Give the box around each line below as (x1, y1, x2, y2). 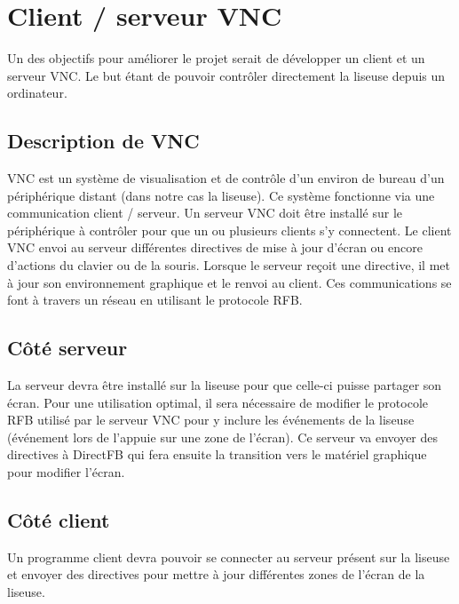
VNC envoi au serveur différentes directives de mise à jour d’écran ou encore (7, 238, 423, 257)
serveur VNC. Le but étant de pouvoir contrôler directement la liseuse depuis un (7, 66, 446, 84)
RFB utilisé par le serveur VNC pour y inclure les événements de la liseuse (7, 410, 415, 429)
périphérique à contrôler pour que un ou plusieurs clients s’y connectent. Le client (7, 220, 452, 239)
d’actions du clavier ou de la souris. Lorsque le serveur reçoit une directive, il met (7, 256, 450, 274)
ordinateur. (7, 83, 67, 102)
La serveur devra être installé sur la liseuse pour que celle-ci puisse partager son (7, 376, 442, 394)
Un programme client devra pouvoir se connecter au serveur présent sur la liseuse (7, 547, 450, 566)
